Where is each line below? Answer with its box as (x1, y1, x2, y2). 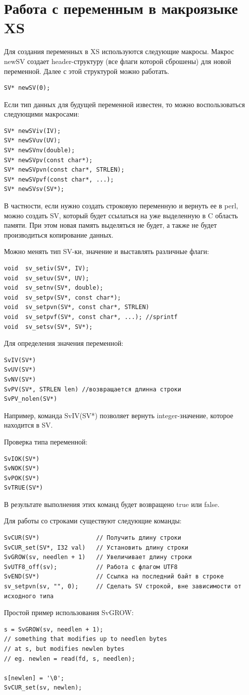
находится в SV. (4, 420, 53, 430)
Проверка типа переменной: (4, 436, 88, 446)
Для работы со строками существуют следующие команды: (4, 515, 182, 526)
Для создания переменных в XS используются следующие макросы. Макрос (4, 46, 234, 57)
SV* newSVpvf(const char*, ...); (4, 176, 114, 183)
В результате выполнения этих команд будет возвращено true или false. (4, 499, 220, 509)
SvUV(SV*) (4, 366, 36, 374)
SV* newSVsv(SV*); (4, 186, 64, 193)
